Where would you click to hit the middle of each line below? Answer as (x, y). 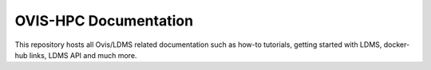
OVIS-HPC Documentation (104, 21)
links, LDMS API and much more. (83, 55)
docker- (397, 45)
